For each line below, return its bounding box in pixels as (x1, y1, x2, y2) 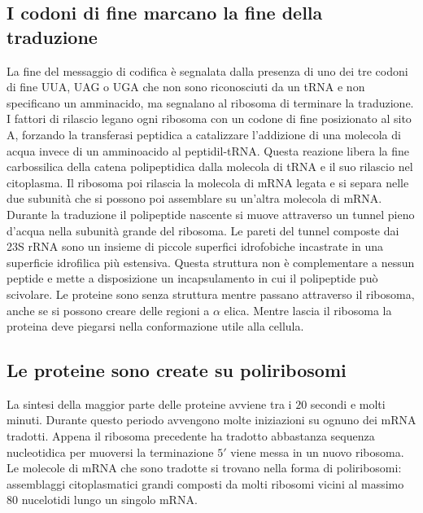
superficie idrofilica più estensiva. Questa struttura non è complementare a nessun (7, 253, 415, 270)
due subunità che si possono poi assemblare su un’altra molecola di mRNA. (7, 190, 382, 207)
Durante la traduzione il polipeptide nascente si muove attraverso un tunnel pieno (7, 205, 415, 222)
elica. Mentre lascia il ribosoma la (224, 301, 392, 318)
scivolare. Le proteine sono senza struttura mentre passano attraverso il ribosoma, (7, 285, 415, 302)
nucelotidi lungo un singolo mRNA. (21, 491, 198, 508)
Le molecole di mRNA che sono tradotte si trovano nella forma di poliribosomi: (7, 459, 402, 476)
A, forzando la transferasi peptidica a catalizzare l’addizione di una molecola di (7, 125, 401, 142)
